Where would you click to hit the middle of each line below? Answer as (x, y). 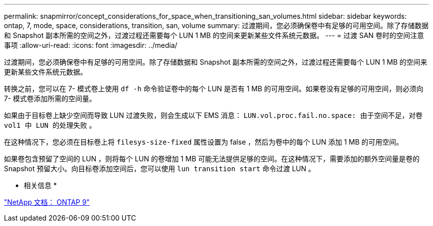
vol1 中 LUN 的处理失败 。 (50, 125)
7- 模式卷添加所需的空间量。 (50, 98)
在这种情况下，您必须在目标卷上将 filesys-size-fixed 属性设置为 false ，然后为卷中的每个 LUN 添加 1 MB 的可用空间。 (204, 142)
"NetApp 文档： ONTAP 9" (47, 202)
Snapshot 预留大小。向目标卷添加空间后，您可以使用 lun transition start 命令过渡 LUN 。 (160, 169)
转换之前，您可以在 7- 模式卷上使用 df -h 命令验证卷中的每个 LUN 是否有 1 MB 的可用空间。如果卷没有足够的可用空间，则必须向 (214, 89)
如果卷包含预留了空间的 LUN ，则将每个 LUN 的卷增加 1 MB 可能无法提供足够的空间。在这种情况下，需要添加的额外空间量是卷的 (212, 159)
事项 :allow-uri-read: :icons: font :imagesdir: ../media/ (91, 45)
